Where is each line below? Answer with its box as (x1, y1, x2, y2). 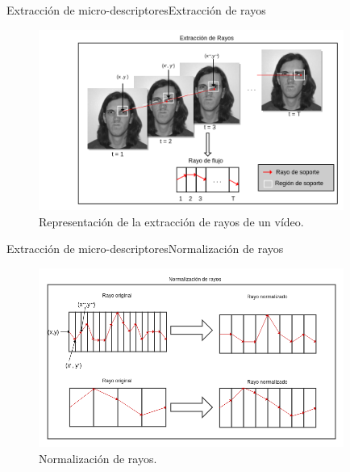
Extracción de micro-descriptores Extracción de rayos (6, 2, 266, 18)
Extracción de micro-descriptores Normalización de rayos (6, 240, 284, 257)
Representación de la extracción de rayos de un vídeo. (39, 213, 304, 230)
